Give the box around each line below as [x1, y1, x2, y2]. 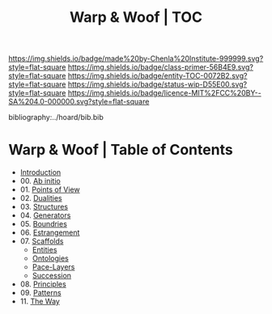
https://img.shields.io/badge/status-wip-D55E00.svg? [67, 79, 248, 89]
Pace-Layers [32, 262, 75, 272]
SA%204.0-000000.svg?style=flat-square [8, 97, 150, 107]
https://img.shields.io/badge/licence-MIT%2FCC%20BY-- [67, 88, 261, 98]
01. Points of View [19, 185, 80, 194]
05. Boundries [19, 219, 67, 229]
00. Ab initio [19, 176, 61, 186]
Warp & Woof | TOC [70, 8, 202, 27]
